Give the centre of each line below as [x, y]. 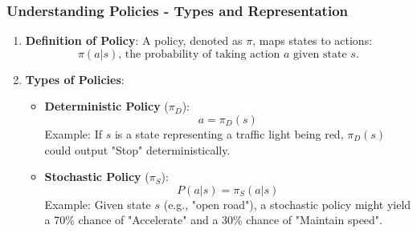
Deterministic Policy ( [106, 106]
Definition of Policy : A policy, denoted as [134, 40]
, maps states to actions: [313, 40]
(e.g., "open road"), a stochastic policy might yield [287, 204]
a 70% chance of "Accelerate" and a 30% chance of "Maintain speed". [213, 220]
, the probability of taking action [199, 54]
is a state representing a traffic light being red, [229, 134]
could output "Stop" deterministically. [137, 149]
